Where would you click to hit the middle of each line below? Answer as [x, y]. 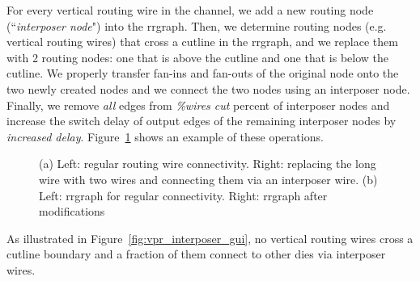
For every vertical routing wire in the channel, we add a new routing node [190, 10]
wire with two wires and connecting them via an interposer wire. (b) [208, 179]
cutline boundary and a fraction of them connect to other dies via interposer [196, 254]
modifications [72, 211]
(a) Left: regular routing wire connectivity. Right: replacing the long [208, 164]
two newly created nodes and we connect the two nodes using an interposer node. [208, 88]
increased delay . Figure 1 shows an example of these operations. [165, 136]
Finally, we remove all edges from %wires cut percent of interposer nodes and [198, 105]
